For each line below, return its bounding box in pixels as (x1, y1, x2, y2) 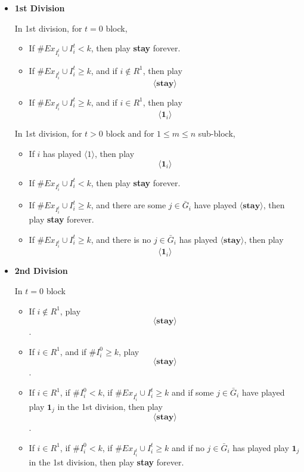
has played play (232, 441, 289, 454)
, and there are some (91, 199, 166, 211)
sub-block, (198, 127, 235, 140)
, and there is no (91, 233, 151, 245)
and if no (172, 441, 204, 454)
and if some (172, 386, 214, 399)
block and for (106, 127, 154, 140)
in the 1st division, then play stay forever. (29, 455, 184, 468)
